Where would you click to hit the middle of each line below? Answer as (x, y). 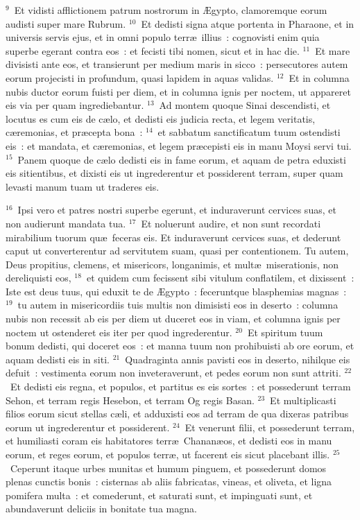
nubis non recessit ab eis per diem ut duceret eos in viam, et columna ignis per (173, 319)
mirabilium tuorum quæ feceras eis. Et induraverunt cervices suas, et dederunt (173, 237)
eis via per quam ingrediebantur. (75, 105)
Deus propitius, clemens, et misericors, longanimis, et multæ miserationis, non (172, 264)
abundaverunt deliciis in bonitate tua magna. (101, 509)
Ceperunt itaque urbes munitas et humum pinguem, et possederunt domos (168, 468)
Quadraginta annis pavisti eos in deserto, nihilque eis (238, 359)
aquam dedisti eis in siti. (58, 359)
